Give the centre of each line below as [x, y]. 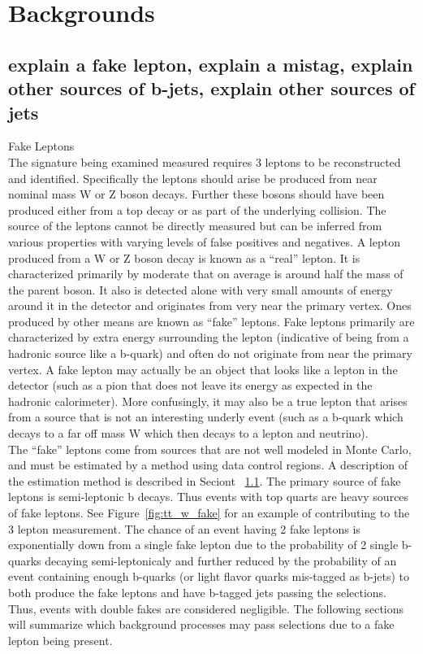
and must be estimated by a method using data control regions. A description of [208, 465]
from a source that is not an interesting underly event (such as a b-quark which [206, 417]
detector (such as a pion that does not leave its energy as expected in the [190, 385]
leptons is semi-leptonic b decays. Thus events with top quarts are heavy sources [209, 497]
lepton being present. [60, 640]
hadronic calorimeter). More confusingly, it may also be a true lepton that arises [208, 401]
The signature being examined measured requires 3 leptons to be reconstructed [205, 161]
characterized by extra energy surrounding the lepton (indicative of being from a [209, 337]
